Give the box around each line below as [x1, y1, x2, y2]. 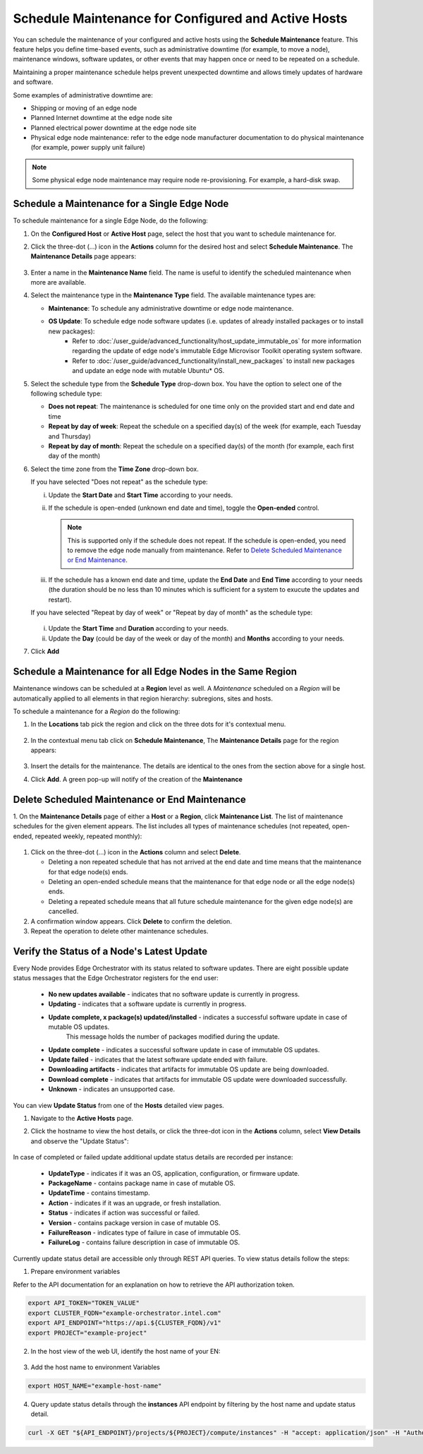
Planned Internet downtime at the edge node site [30, 114, 173, 122]
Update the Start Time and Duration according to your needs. [48, 624, 229, 633]
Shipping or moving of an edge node [30, 103, 137, 112]
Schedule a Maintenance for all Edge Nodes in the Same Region [13, 666, 298, 678]
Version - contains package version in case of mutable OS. [48, 1218, 221, 1227]
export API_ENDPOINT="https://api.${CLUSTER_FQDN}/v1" [27, 1319, 221, 1327]
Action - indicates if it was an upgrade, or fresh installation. [48, 1198, 221, 1207]
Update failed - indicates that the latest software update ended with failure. [48, 1056, 268, 1064]
